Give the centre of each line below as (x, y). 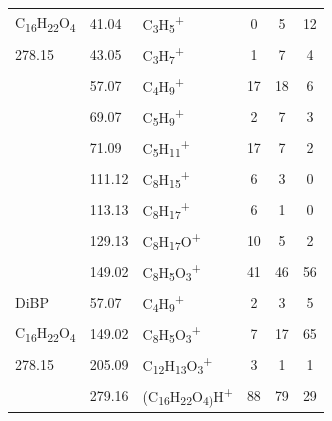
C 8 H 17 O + (171, 240)
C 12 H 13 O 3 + (177, 365)
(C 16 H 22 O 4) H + (187, 396)
